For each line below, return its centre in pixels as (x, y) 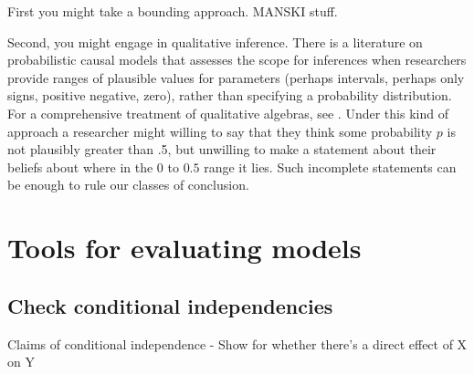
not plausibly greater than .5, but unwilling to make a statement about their (222, 149)
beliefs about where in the (80, 166)
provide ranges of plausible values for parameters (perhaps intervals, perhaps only (236, 77)
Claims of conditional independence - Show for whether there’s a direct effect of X (237, 343)
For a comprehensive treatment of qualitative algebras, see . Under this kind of (228, 113)
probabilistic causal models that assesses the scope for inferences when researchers (237, 60)
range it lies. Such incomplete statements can (330, 166)
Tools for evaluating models (184, 248)
